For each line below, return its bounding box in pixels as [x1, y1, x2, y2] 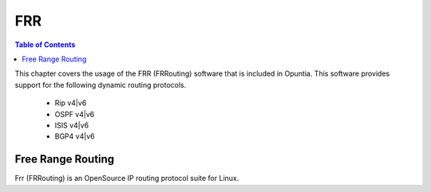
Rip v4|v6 [54, 98, 87, 108]
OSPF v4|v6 [54, 109, 95, 119]
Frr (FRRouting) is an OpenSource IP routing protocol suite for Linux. [14, 174, 239, 183]
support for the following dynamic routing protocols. [14, 80, 187, 89]
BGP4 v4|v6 [54, 131, 95, 141]
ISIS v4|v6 [54, 120, 89, 130]
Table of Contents [14, 40, 76, 49]
